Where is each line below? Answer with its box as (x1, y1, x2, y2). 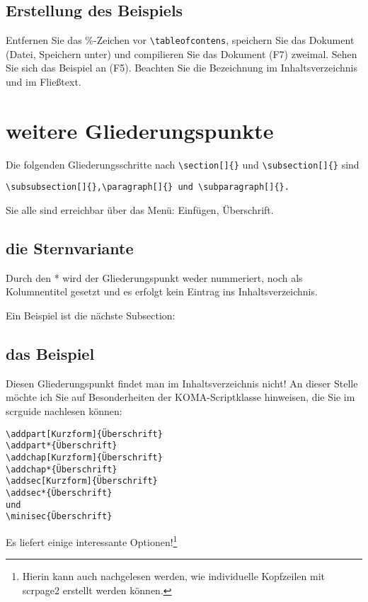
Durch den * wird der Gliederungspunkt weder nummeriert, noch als (6, 270, 303, 285)
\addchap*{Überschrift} (6, 464, 117, 475)
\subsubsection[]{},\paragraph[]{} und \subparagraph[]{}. (6, 182, 289, 193)
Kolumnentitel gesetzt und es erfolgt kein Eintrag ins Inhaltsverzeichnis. (6, 284, 318, 299)
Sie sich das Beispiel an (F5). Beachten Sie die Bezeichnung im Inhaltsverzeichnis (6, 60, 357, 75)
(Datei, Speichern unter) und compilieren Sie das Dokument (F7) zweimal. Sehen (6, 46, 357, 61)
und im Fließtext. (6, 74, 81, 89)
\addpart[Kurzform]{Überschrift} (6, 428, 163, 439)
